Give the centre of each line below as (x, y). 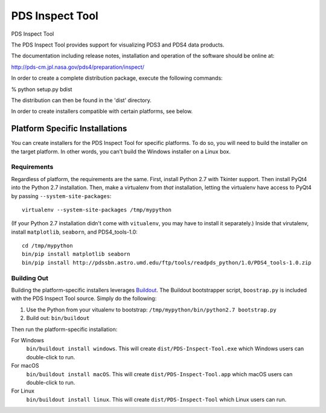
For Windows (28, 340)
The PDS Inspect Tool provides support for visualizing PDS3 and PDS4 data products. (118, 45)
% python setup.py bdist (42, 89)
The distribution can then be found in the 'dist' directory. (81, 100)
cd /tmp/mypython (47, 246)
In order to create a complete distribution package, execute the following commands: (117, 78)
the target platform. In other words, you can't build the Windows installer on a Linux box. (121, 152)
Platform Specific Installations (69, 129)
